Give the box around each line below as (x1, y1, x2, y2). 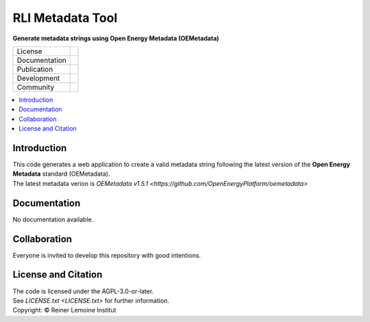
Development (16, 73, 60, 83)
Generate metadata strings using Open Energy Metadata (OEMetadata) (12, 34, 219, 42)
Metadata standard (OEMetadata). (12, 170, 110, 178)
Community (16, 82, 55, 92)
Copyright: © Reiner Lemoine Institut (12, 306, 116, 314)
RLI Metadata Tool (12, 10, 118, 25)
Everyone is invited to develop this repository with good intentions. (12, 251, 201, 259)
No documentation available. (12, 215, 94, 224)
